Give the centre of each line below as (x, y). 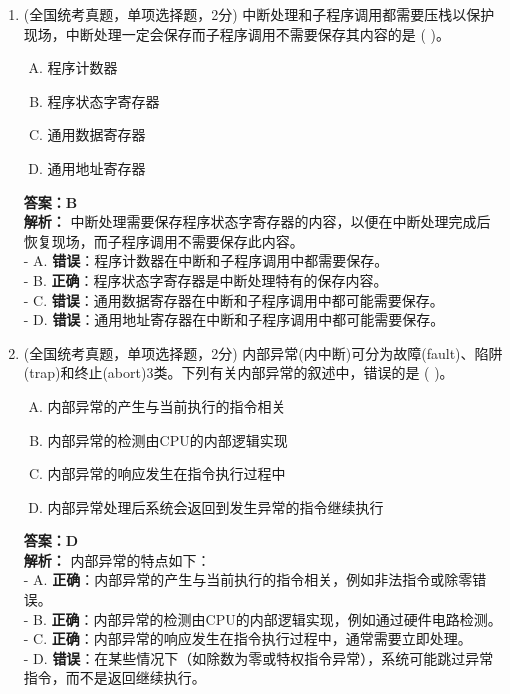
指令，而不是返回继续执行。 (114, 677)
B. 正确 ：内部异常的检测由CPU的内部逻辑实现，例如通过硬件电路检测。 (267, 618)
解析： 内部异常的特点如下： (117, 559)
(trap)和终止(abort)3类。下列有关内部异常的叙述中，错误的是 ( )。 (238, 372)
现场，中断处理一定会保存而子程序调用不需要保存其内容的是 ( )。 (237, 33)
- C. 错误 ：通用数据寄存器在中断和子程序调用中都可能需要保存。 (233, 299)
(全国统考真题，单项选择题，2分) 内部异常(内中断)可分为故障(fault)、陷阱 (263, 352)
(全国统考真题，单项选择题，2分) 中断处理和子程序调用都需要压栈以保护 (259, 14)
